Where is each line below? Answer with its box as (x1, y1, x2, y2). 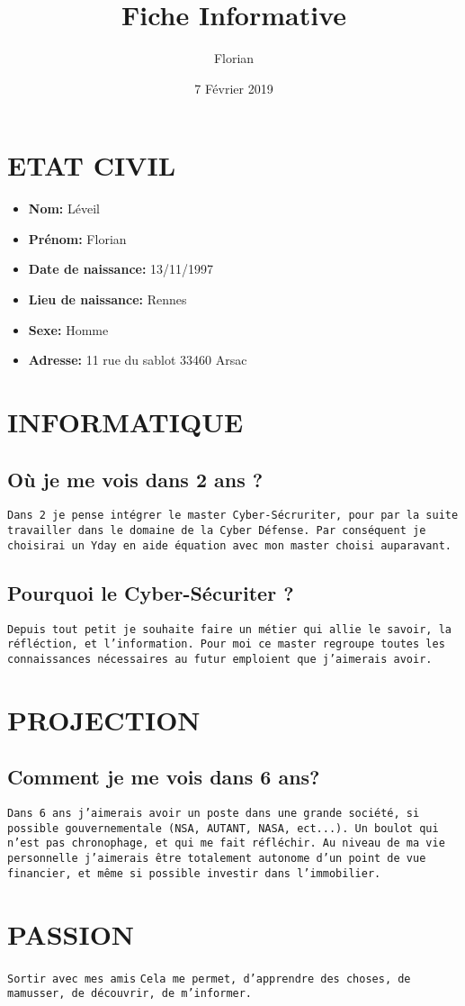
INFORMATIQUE (7, 403, 244, 440)
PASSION (7, 915, 135, 952)
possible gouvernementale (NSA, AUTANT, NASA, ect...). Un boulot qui (7, 821, 439, 835)
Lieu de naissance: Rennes (28, 290, 187, 309)
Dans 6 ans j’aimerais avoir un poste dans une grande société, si (7, 807, 420, 820)
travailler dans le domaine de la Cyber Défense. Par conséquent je (7, 524, 426, 538)
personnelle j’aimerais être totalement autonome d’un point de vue (7, 852, 426, 866)
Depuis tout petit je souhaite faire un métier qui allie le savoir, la (7, 622, 452, 636)
